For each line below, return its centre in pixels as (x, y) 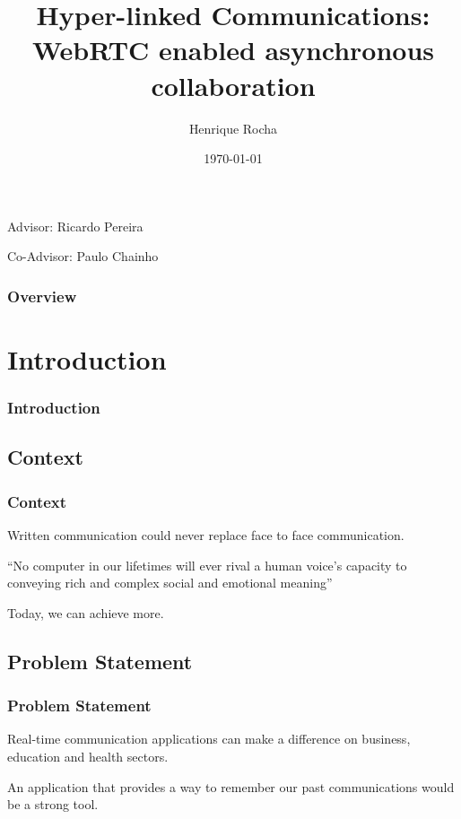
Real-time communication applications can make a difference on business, (209, 739)
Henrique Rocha (233, 128)
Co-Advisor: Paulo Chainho (83, 256)
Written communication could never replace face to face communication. (206, 534)
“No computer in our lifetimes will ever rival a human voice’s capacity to (207, 565)
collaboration (233, 85)
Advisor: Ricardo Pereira (75, 226)
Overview (42, 296)
